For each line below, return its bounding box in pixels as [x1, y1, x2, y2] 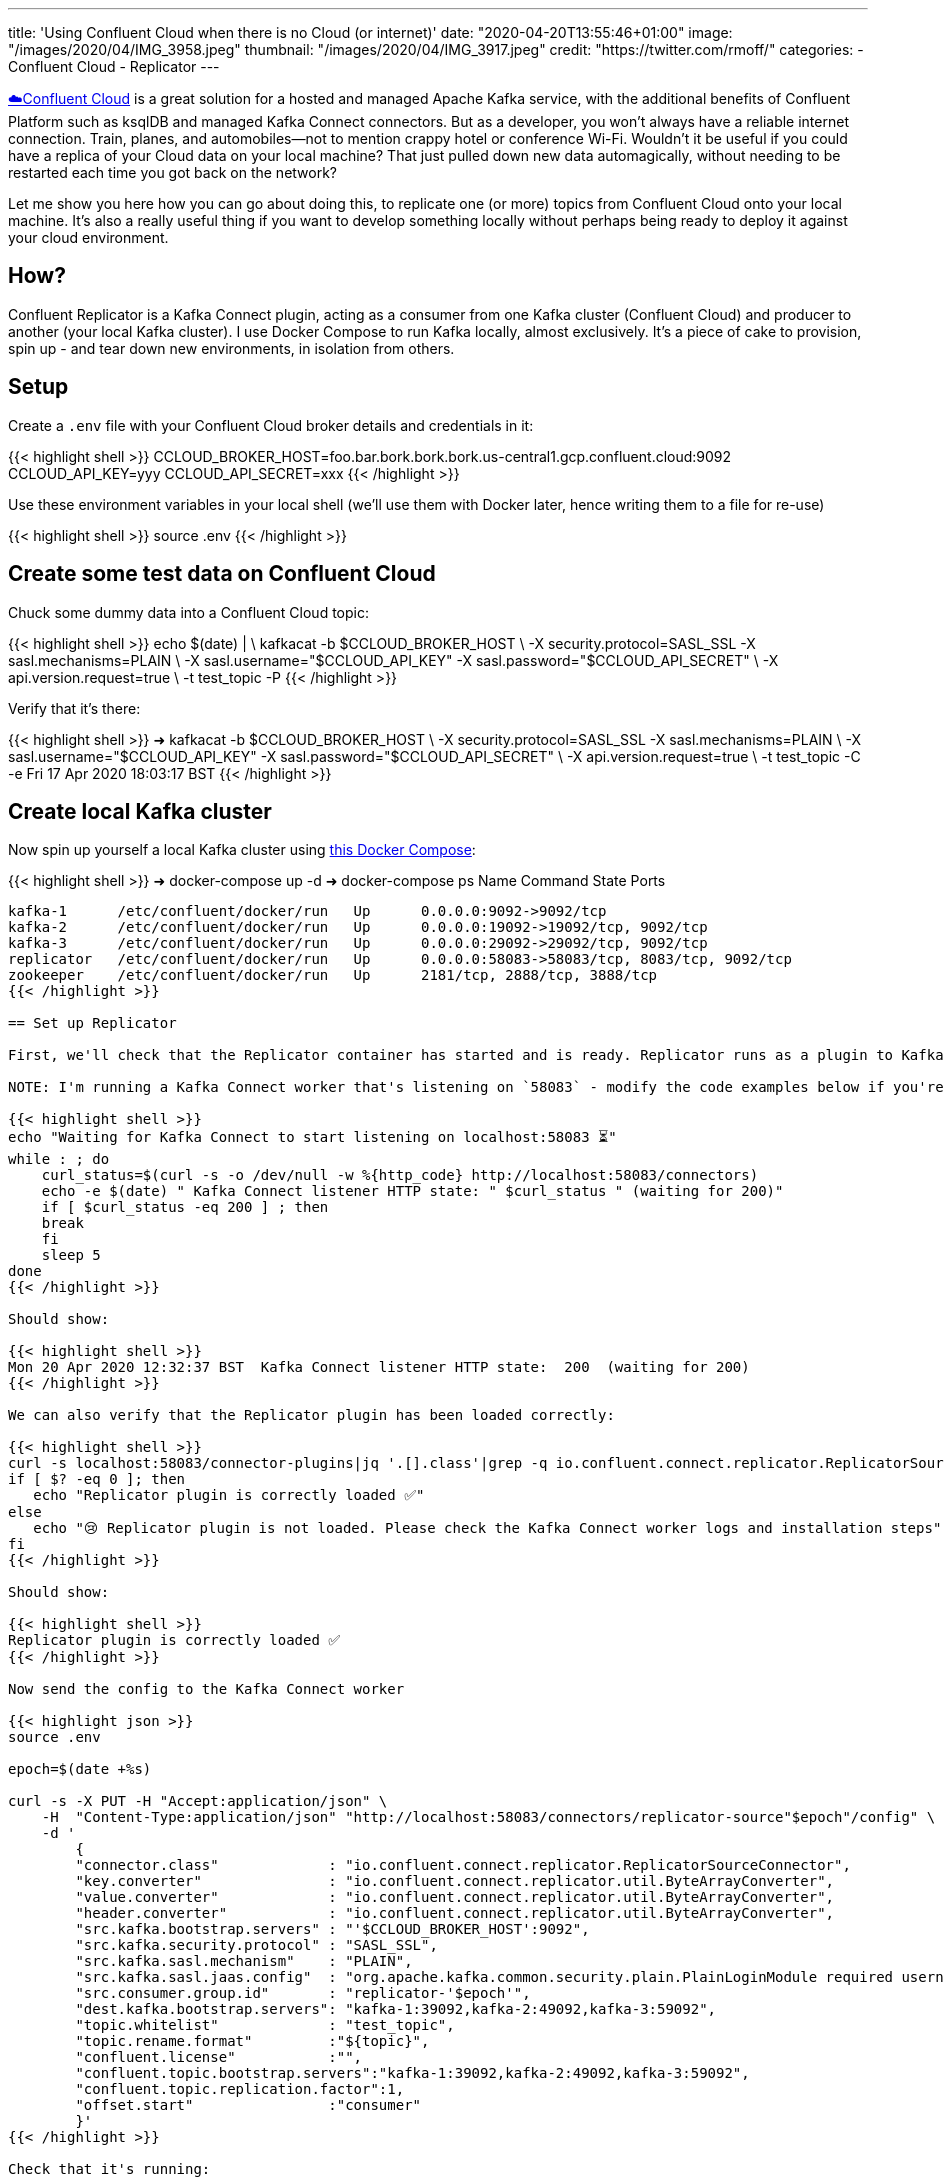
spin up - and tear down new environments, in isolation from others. [8, 339, 455, 357]
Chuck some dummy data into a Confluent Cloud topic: [8, 603, 369, 621]
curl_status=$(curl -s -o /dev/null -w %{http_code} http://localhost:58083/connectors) [41, 1167, 759, 1184]
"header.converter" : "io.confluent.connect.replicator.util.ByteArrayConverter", [75, 1905, 835, 1922]
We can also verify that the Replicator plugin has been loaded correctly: [8, 1407, 615, 1424]
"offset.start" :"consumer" [75, 2097, 422, 2114]
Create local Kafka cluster [8, 798, 272, 824]
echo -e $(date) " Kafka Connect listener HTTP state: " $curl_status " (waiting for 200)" [41, 1183, 784, 1200]
